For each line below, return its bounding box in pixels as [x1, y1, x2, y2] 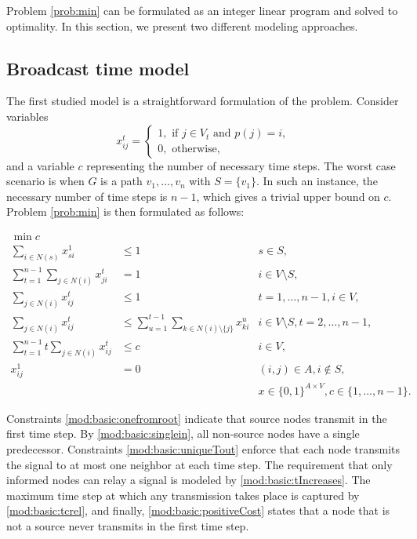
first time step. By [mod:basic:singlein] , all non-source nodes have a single [6, 425, 360, 442]
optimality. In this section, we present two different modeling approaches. [6, 17, 358, 34]
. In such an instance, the [256, 173, 378, 189]
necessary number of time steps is [6, 188, 168, 204]
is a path [100, 173, 143, 189]
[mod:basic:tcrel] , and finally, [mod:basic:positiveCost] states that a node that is [6, 502, 390, 519]
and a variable [6, 157, 74, 173]
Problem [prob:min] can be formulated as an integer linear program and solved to [6, 2, 398, 18]
